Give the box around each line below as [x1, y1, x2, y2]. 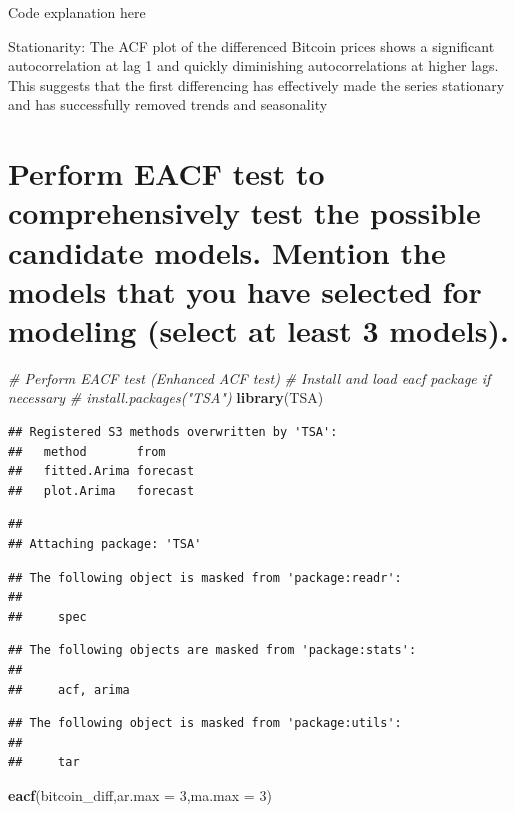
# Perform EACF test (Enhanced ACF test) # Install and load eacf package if [8, 367, 491, 388]
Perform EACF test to [8, 153, 325, 194]
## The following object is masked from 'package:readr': [8, 570, 402, 585]
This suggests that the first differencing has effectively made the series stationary [8, 74, 505, 95]
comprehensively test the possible [8, 192, 481, 233]
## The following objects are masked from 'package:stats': [8, 643, 417, 658]
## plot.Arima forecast [8, 483, 195, 498]
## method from [8, 444, 166, 459]
